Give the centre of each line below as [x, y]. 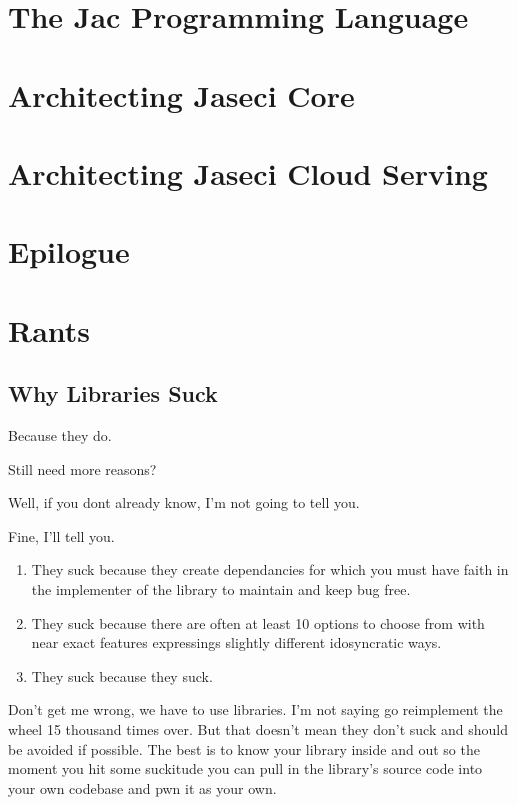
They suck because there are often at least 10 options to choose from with [258, 622]
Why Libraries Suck [113, 393]
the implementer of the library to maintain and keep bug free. [221, 589]
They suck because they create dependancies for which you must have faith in [270, 569]
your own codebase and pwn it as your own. [142, 787]
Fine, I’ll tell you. [61, 535]
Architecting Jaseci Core [181, 94]
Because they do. [60, 435]
